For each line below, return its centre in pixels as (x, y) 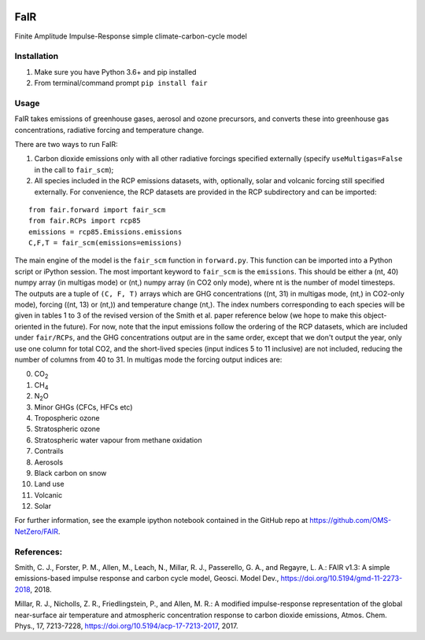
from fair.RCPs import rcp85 (85, 221)
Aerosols (48, 462)
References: (39, 552)
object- (375, 315)
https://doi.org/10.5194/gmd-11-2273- (342, 579)
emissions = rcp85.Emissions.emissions (105, 232)
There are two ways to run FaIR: (66, 144)
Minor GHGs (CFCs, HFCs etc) (83, 407)
